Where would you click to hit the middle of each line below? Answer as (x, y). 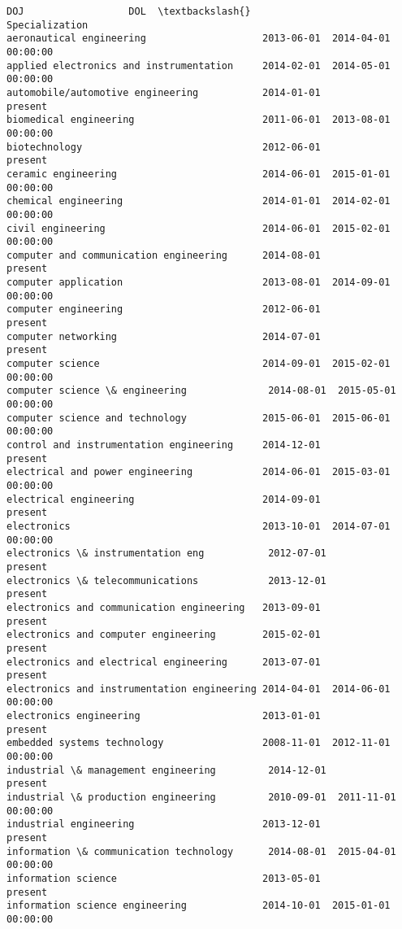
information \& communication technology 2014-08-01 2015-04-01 (201, 851)
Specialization (48, 25)
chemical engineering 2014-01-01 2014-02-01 (199, 201)
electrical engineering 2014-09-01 (164, 499)
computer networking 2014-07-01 (164, 336)
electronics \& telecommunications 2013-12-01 (166, 580)
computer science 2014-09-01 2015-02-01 (199, 364)
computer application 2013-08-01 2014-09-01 (199, 283)
